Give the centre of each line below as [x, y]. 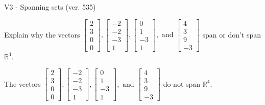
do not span [182, 83]
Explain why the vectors [42, 34]
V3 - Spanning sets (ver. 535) [50, 7]
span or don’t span [232, 34]
